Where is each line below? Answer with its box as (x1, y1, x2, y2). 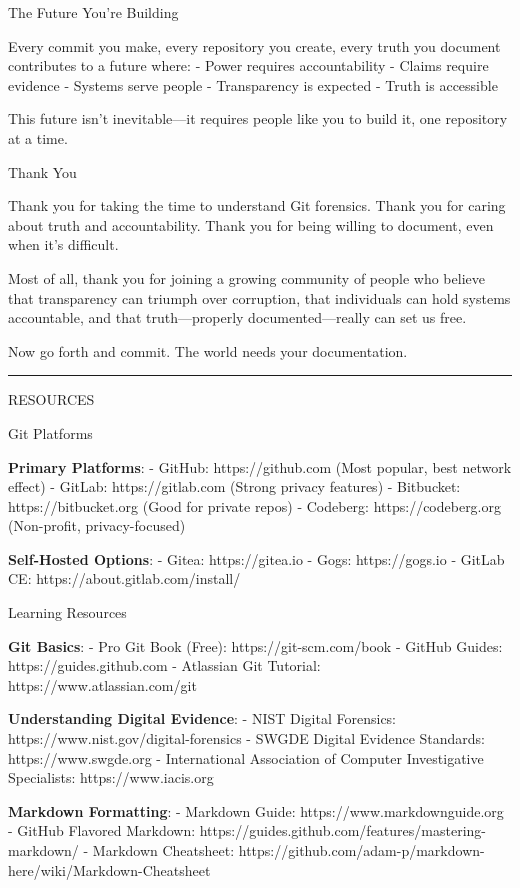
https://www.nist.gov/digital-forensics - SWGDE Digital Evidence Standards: (8, 728, 486, 749)
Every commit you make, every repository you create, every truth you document (8, 35, 501, 56)
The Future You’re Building (8, 2, 179, 22)
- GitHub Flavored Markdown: (8, 820, 196, 841)
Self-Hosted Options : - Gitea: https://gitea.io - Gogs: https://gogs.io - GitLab (8, 548, 505, 569)
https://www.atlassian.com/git (8, 674, 197, 695)
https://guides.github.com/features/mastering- (199, 820, 486, 841)
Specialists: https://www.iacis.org (8, 767, 214, 788)
